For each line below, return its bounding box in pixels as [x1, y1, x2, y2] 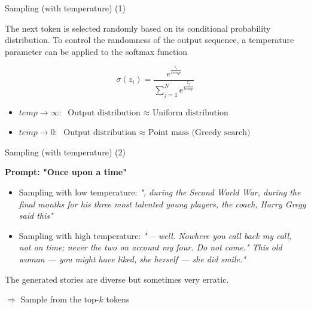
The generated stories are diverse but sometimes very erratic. [5, 273, 229, 285]
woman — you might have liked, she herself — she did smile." [19, 252, 246, 265]
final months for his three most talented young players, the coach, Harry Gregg [19, 197, 306, 210]
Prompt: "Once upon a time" [5, 166, 127, 178]
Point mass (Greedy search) [148, 129, 251, 137]
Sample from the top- [20, 293, 99, 305]
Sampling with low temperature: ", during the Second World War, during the [19, 185, 301, 198]
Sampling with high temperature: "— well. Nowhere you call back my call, [19, 229, 292, 241]
